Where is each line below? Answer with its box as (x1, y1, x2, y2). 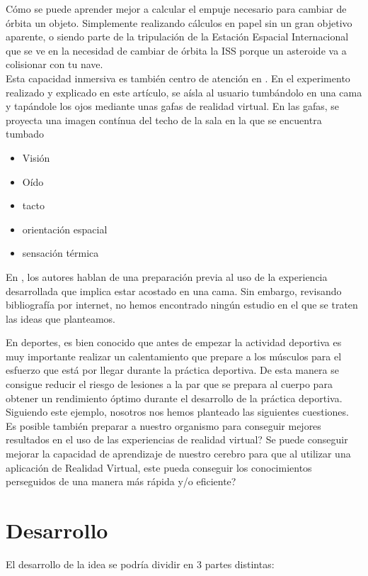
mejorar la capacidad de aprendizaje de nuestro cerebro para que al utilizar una (6, 446, 351, 461)
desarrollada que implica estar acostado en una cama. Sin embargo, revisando (6, 283, 342, 298)
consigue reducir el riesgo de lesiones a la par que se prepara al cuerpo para (6, 377, 333, 392)
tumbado (6, 126, 45, 141)
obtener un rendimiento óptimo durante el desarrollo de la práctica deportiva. (6, 390, 343, 405)
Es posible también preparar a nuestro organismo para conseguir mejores (6, 418, 321, 433)
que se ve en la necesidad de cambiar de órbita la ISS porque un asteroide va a (6, 43, 347, 57)
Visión (22, 150, 50, 165)
